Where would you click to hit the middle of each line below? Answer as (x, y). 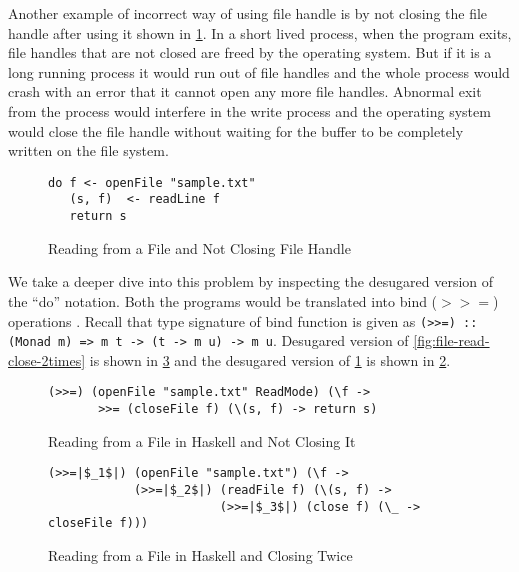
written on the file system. (88, 150)
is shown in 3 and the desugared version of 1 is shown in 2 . (270, 359)
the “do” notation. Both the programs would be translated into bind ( (223, 300)
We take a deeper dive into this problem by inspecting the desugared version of (251, 281)
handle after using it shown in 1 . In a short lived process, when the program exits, (260, 32)
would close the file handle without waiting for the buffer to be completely (236, 130)
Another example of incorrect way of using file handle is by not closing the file (248, 13)
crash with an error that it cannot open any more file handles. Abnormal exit (245, 91)
